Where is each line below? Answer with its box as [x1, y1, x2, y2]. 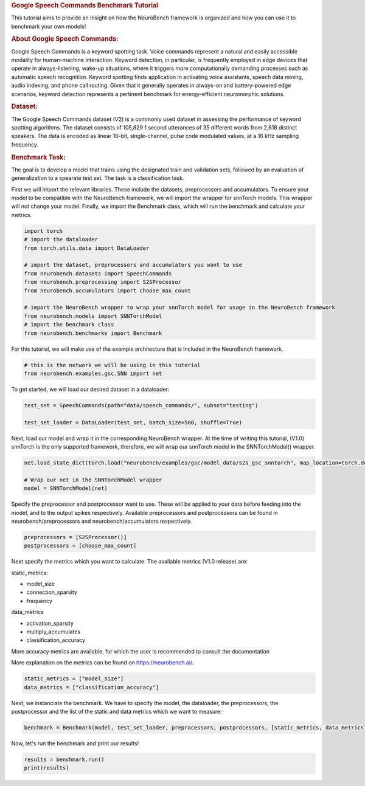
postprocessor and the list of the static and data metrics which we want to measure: [11, 708, 222, 715]
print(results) [24, 765, 69, 771]
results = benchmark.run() [24, 756, 105, 763]
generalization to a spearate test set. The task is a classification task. [11, 174, 184, 182]
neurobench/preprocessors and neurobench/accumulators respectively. [11, 517, 192, 525]
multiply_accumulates [26, 628, 81, 635]
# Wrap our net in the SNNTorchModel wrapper [24, 476, 162, 483]
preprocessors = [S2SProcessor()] [24, 534, 127, 540]
